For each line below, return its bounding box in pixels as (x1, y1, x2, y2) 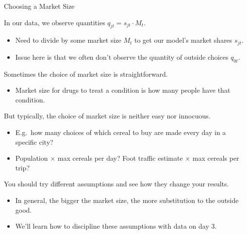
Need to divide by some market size (15, 35, 121, 45)
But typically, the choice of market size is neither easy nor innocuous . (4, 111, 211, 121)
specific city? (15, 136, 53, 147)
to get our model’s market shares (134, 35, 232, 45)
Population (15, 153, 48, 163)
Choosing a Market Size (4, 1, 75, 11)
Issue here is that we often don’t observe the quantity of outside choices (15, 51, 229, 62)
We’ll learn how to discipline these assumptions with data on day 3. (15, 221, 217, 231)
